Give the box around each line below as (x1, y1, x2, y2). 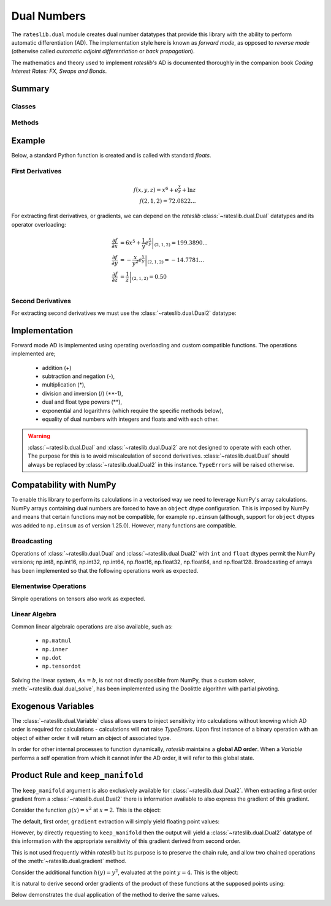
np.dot (42, 654, 62, 661)
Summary (11, 83, 50, 94)
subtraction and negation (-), (42, 372, 115, 380)
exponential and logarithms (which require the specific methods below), (42, 407, 224, 414)
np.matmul (42, 637, 72, 644)
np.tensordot (42, 663, 82, 670)
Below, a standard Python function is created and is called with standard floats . (11, 152, 211, 159)
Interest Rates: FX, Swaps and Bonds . (11, 67, 107, 75)
